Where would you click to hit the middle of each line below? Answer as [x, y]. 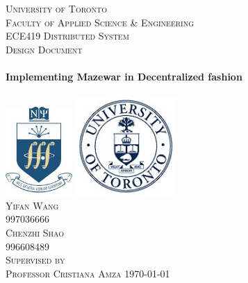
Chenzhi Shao [35, 233]
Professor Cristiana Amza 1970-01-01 [88, 273]
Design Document [44, 49]
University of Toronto [57, 8]
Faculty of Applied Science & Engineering [100, 22]
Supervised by [35, 260]
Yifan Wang [32, 205]
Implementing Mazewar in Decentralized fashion [124, 76]
